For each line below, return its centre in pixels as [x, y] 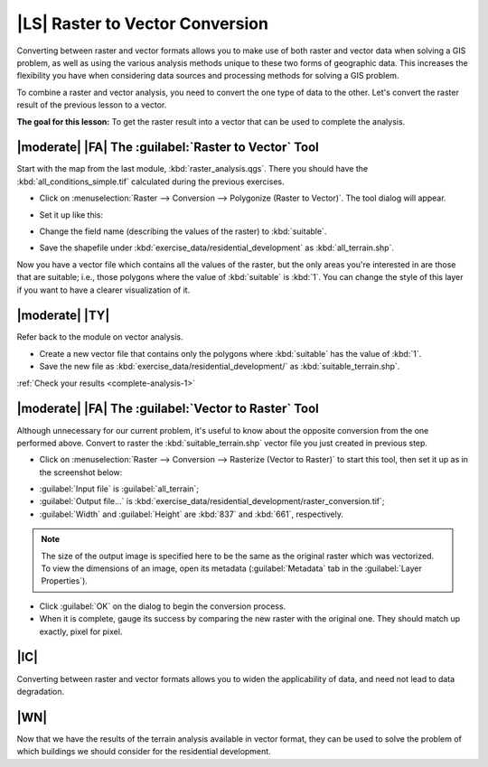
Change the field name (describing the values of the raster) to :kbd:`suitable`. [183, 231]
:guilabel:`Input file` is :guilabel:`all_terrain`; [119, 489]
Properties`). [64, 581]
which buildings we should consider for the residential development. [144, 752]
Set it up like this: [71, 215]
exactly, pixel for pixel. [81, 631]
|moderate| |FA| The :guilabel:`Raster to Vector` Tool [168, 148]
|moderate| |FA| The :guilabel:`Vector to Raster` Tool [168, 409]
